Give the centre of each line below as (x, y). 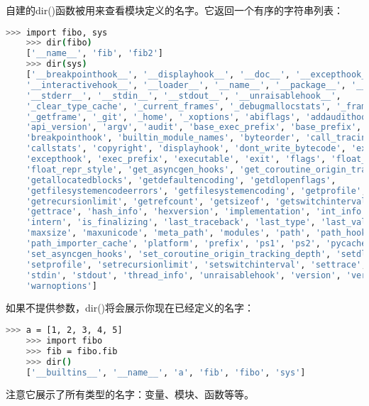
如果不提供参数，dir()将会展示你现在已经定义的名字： (130, 308)
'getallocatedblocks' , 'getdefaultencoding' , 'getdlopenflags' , (181, 180)
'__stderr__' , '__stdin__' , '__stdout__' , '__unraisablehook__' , (183, 95)
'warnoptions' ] (61, 286)
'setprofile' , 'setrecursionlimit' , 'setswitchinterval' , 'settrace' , (196, 264)
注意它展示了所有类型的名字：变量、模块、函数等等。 (130, 394)
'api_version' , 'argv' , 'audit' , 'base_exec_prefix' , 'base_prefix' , (194, 127)
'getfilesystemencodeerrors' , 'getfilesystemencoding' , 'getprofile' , (196, 191)
